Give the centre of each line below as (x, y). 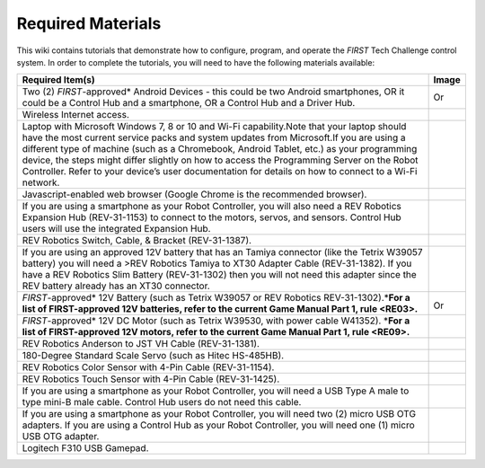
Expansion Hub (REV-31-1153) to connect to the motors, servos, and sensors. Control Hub (212, 217)
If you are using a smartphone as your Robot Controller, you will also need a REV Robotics (212, 207)
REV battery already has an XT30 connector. (116, 286)
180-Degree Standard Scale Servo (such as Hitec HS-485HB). (153, 356)
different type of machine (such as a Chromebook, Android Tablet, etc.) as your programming (220, 149)
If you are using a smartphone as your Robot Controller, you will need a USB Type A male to (216, 391)
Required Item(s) (59, 80)
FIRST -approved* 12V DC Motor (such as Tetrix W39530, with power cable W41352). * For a (216, 321)
